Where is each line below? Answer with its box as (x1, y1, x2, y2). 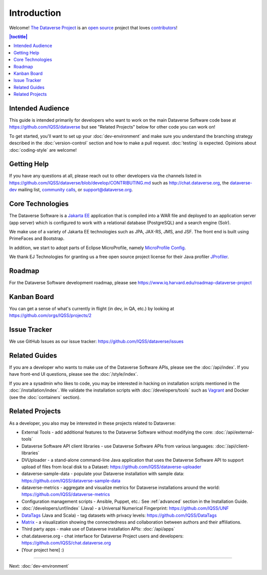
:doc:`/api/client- (215, 443, 249, 449)
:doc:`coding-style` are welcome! (9, 147, 77, 153)
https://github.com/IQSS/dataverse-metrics (21, 491, 110, 497)
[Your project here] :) (21, 547, 64, 553)
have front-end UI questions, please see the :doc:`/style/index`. (9, 371, 138, 377)
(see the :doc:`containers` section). (9, 394, 81, 400)
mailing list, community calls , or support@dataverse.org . (18, 187, 133, 193)
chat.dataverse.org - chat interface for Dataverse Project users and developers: (21, 533, 184, 539)
